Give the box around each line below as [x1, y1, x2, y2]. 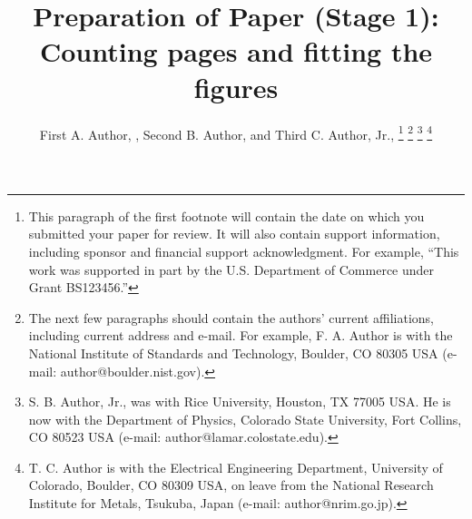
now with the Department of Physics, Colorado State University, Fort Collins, [28, 409, 462, 428]
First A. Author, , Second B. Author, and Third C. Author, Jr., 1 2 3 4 [39, 122, 433, 143]
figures [193, 68, 279, 105]
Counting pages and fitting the [39, 33, 433, 70]
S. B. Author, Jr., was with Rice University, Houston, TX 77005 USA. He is [28, 392, 451, 411]
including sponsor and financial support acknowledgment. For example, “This [28, 241, 459, 260]
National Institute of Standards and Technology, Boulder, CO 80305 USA [28, 343, 438, 362]
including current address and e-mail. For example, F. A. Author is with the [28, 326, 453, 345]
